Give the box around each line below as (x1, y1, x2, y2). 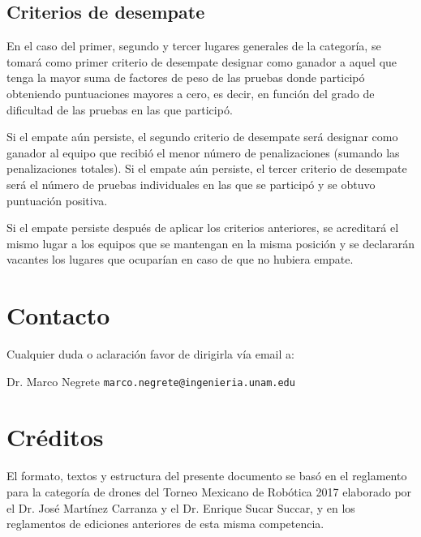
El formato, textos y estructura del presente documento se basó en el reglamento (6, 467, 407, 484)
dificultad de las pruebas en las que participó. (6, 101, 233, 118)
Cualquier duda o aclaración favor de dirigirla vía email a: (6, 346, 294, 363)
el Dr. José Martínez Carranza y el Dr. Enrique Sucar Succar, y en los (6, 499, 355, 516)
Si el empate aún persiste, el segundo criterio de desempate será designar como (6, 128, 398, 145)
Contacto (6, 299, 110, 332)
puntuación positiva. (6, 191, 108, 208)
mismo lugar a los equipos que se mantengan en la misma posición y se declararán (6, 234, 415, 251)
